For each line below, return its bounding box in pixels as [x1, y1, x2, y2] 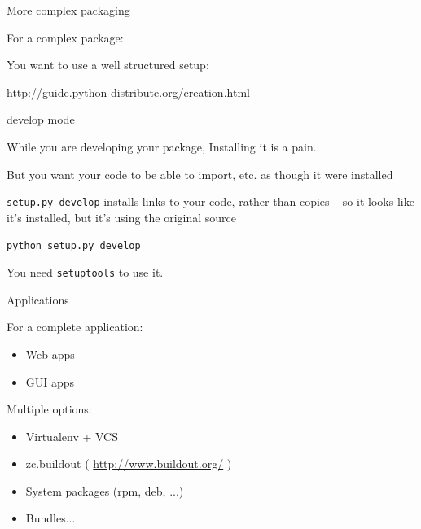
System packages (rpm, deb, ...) [25, 482, 184, 499]
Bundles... [25, 509, 76, 527]
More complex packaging [7, 2, 130, 18]
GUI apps [25, 373, 75, 390]
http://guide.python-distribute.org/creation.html [7, 83, 250, 100]
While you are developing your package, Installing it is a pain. [7, 138, 317, 155]
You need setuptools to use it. [7, 264, 164, 281]
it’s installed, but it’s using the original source [7, 208, 237, 225]
